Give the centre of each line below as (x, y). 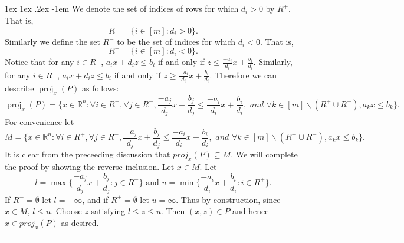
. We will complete (264, 154)
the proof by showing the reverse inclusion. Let (90, 167)
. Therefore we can (243, 75)
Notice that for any (40, 62)
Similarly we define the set (52, 41)
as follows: (101, 88)
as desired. (80, 222)
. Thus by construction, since (228, 199)
